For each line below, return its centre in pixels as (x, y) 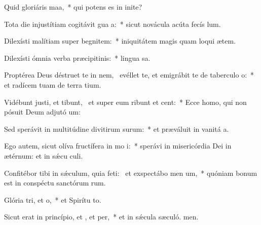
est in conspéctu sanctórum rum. (55, 183)
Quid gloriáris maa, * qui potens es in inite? (73, 7)
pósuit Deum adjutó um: (42, 112)
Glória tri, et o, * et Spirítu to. (53, 199)
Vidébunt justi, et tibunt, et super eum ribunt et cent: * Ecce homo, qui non (125, 102)
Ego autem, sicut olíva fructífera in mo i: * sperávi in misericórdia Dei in (118, 146)
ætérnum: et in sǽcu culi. (44, 155)
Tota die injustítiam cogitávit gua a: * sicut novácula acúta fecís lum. (113, 24)
